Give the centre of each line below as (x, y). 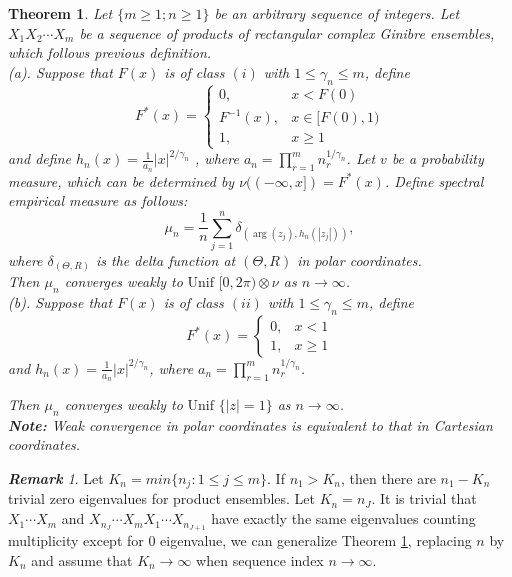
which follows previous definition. (110, 52)
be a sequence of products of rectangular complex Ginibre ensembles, (287, 32)
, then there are (388, 478)
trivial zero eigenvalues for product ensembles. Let (162, 498)
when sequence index (260, 559)
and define (39, 158)
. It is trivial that (424, 498)
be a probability (437, 158)
